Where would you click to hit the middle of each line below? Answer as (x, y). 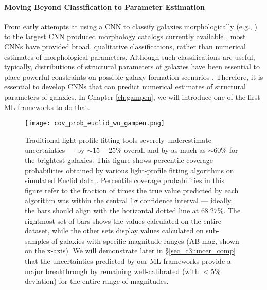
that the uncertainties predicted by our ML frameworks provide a (128, 260)
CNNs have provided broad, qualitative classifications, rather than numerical (125, 46)
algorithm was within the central (76, 200)
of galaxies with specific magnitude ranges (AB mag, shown (145, 240)
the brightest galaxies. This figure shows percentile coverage (119, 160)
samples (37, 240)
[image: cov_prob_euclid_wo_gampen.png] (95, 124)
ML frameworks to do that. (47, 107)
